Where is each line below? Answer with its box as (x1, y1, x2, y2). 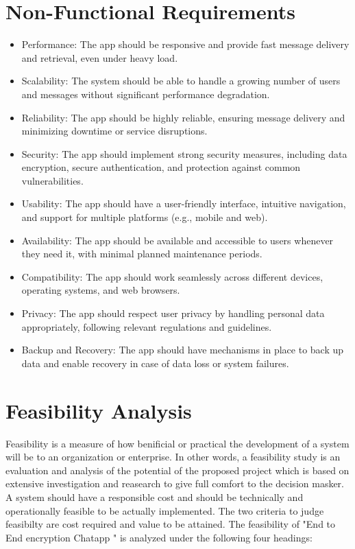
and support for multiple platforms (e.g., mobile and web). (21, 210, 268, 224)
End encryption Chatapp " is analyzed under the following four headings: (5, 530, 313, 544)
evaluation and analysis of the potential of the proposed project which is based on (5, 463, 350, 477)
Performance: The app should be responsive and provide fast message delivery (21, 37, 350, 51)
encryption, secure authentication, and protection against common (21, 160, 301, 174)
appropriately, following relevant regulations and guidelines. (21, 319, 272, 334)
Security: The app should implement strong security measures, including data (21, 146, 347, 161)
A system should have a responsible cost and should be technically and (5, 489, 304, 504)
